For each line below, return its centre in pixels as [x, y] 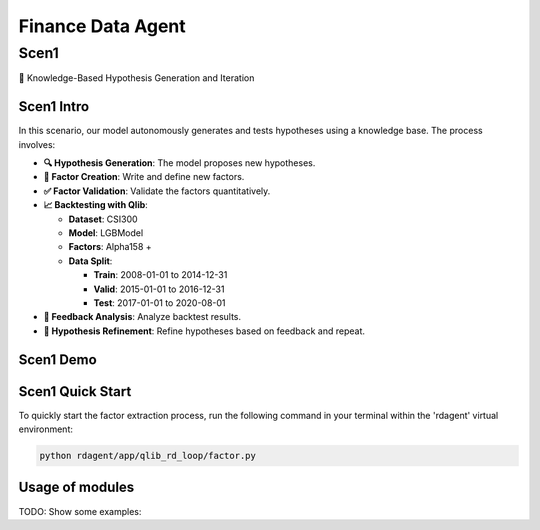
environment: [46, 429]
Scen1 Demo [57, 359]
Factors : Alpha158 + [110, 247]
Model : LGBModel [106, 233]
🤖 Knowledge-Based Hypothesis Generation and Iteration [136, 78]
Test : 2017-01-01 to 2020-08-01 [159, 302]
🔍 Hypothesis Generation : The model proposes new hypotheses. [179, 163]
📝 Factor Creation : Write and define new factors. [144, 177]
